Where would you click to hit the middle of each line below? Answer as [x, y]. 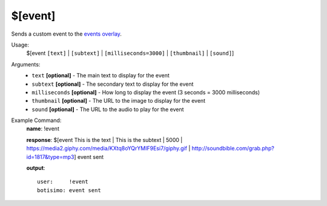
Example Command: [36, 120]
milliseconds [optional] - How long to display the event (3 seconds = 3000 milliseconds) [146, 92]
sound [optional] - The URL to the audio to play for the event [108, 109]
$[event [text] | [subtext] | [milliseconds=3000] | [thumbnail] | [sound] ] [130, 53]
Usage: [20, 45]
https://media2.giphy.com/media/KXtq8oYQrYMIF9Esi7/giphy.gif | [108, 149]
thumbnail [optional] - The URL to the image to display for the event [119, 101]
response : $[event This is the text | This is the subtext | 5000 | [104, 140]
